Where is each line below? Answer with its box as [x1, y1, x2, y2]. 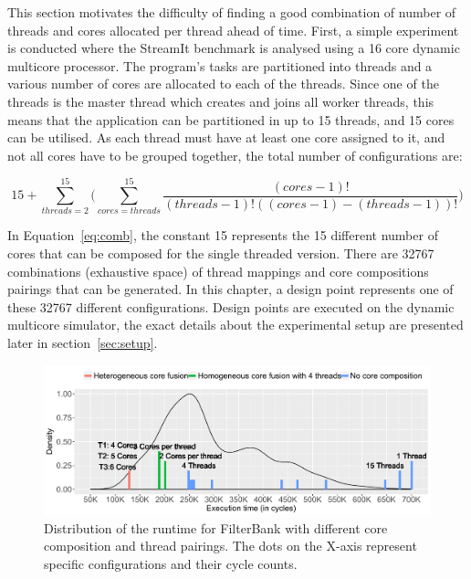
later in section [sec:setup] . [7, 333, 158, 353]
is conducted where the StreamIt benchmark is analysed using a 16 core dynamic [7, 38, 460, 58]
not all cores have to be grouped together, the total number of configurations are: [7, 145, 463, 164]
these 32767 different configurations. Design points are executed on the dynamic [7, 297, 455, 316]
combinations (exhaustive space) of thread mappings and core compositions [7, 261, 429, 280]
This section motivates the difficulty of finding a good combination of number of [7, 3, 456, 21]
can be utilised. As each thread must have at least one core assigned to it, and [7, 128, 445, 147]
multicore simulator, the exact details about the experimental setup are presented [7, 315, 464, 334]
